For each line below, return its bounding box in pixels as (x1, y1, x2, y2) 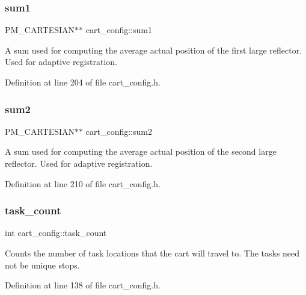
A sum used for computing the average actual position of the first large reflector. (5, 43, 302, 56)
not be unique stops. (5, 258, 80, 271)
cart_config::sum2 (85, 125, 152, 137)
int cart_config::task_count (5, 226, 107, 239)
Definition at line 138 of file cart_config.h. (5, 279, 161, 291)
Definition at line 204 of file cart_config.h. (5, 76, 161, 88)
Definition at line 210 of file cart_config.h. (5, 177, 161, 190)
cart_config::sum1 (85, 23, 152, 36)
